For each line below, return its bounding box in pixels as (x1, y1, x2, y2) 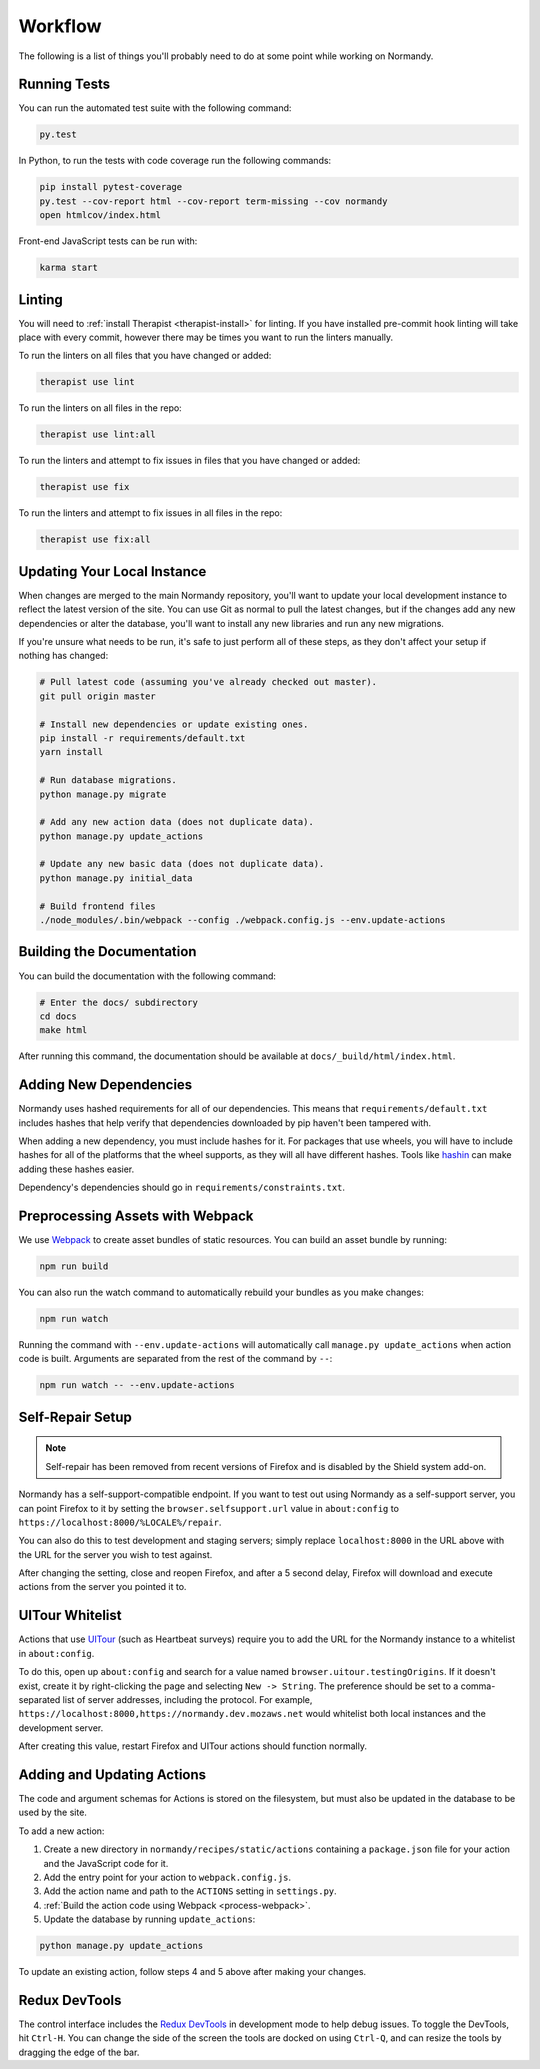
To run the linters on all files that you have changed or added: (18, 350, 272, 362)
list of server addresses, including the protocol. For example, (62, 1693, 313, 1705)
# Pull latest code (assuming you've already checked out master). (39, 676, 378, 688)
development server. (18, 1721, 104, 1734)
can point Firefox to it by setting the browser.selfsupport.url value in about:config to (18, 1502, 400, 1514)
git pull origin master (39, 690, 157, 702)
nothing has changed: (18, 650, 109, 662)
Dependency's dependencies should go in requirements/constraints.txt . (18, 1181, 345, 1194)
